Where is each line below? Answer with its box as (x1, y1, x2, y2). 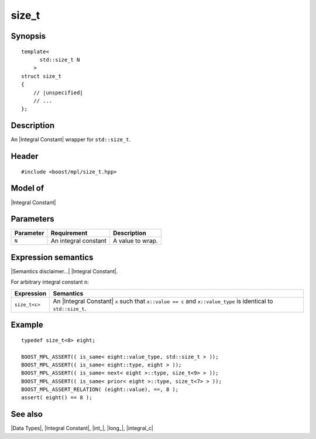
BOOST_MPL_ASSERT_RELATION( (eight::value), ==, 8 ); (21, 386, 178, 393)
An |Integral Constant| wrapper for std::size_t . (11, 136, 131, 143)
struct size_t (21, 73, 61, 79)
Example (11, 320, 43, 330)
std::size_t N (39, 56, 80, 63)
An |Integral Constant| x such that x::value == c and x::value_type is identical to (53, 297, 273, 305)
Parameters (11, 214, 54, 224)
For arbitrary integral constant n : (11, 278, 89, 285)
